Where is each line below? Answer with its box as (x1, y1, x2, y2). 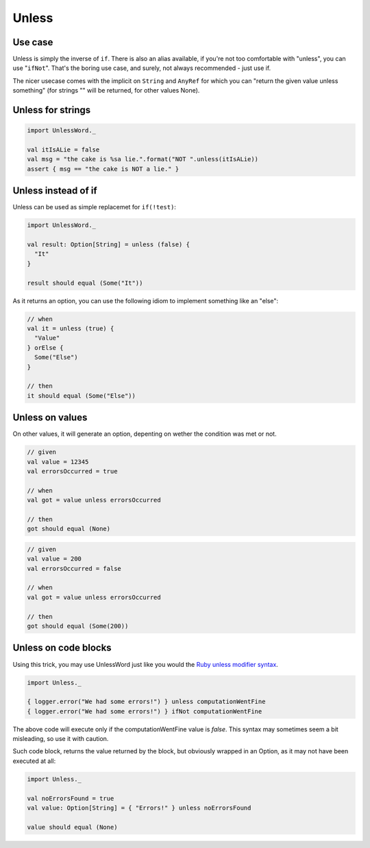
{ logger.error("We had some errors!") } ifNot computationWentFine (27, 707, 262, 715)
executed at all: (12, 757, 56, 765)
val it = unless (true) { (27, 325, 114, 332)
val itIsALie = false (27, 146, 100, 154)
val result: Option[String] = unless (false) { (27, 241, 190, 248)
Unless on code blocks (12, 642, 112, 654)
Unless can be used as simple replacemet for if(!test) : (12, 203, 176, 211)
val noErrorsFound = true (27, 794, 114, 802)
